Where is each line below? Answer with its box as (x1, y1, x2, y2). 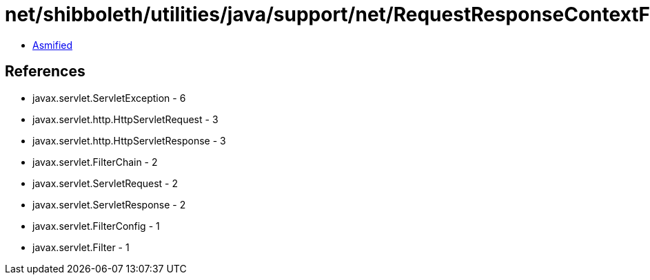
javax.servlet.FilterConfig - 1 (32, 219, 160, 232)
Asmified (32, 39, 73, 51)
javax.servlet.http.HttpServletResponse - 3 (32, 134, 226, 147)
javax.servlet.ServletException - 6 (32, 91, 186, 104)
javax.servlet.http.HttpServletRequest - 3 (32, 113, 219, 125)
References (5, 63, 85, 80)
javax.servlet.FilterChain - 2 (32, 155, 158, 168)
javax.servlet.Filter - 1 (32, 241, 130, 253)
